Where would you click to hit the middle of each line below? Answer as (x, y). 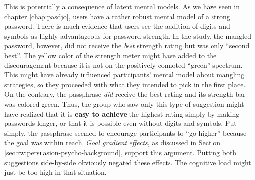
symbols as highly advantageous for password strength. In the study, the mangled (128, 35)
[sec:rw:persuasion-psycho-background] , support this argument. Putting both (121, 152)
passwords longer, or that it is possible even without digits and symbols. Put (121, 123)
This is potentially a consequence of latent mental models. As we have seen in (122, 6)
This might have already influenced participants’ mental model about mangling (125, 75)
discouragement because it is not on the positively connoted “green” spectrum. (124, 65)
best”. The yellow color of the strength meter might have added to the (111, 55)
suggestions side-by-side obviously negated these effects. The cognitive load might (128, 162)
